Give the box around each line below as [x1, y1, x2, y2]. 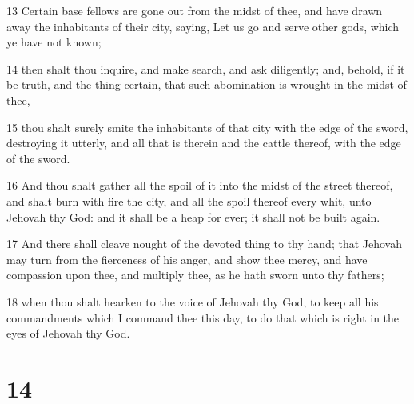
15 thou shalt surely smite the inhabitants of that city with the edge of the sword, [6, 118, 408, 135]
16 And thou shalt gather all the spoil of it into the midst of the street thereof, [6, 177, 393, 194]
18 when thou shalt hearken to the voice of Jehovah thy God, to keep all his [6, 293, 379, 310]
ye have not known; [6, 34, 102, 50]
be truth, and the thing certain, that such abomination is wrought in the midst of [6, 76, 407, 93]
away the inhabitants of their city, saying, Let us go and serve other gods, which [6, 18, 400, 34]
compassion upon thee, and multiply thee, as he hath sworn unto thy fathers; [6, 266, 384, 283]
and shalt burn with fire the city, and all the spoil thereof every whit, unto [6, 192, 372, 209]
